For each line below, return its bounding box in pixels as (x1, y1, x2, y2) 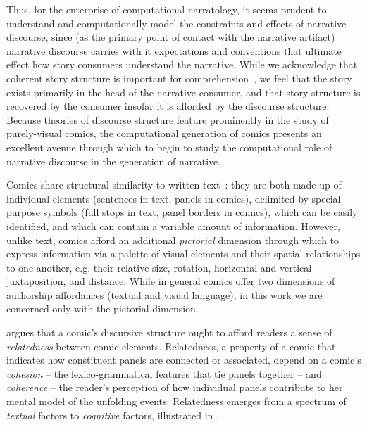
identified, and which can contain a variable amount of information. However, (6, 218, 340, 233)
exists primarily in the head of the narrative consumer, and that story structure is (6, 84, 361, 99)
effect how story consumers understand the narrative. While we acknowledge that (6, 57, 358, 72)
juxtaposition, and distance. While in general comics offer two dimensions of (6, 274, 335, 288)
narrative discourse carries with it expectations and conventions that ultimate (6, 43, 342, 58)
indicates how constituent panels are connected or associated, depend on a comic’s (6, 352, 361, 367)
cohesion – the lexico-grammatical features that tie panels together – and (6, 366, 322, 381)
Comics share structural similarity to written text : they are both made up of (6, 177, 342, 192)
